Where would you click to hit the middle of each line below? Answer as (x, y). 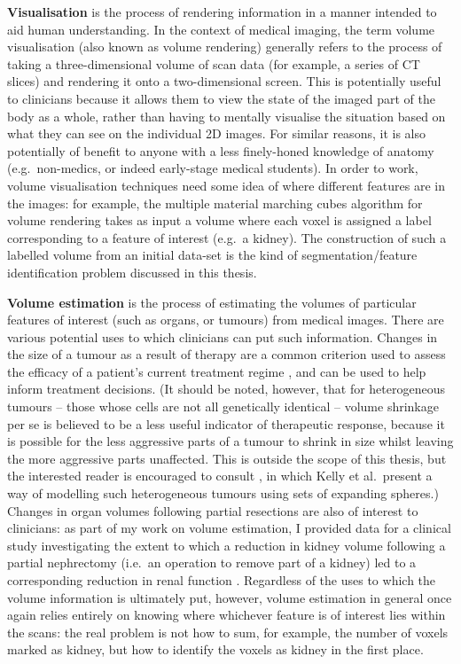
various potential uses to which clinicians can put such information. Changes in (223, 336)
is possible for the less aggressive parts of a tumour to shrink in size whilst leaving (230, 441)
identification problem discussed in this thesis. (132, 272)
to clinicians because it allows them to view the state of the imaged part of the (221, 98)
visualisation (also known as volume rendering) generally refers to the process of (225, 47)
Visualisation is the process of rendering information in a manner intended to (222, 12)
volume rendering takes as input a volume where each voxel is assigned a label (219, 220)
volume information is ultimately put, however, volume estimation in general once (230, 597)
